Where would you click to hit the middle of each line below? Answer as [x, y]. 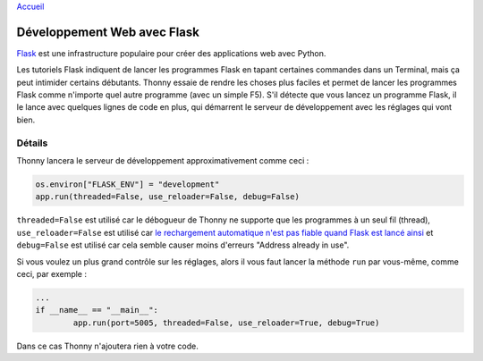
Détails [32, 143]
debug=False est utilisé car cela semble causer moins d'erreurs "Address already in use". [183, 245]
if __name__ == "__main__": [97, 310]
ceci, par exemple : [51, 273]
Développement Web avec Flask [108, 32]
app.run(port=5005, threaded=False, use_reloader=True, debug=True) [226, 323]
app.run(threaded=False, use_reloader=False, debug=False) [167, 197]
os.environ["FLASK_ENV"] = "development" [127, 184]
